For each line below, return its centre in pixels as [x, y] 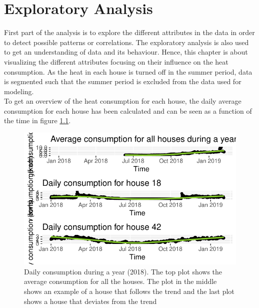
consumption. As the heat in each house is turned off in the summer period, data [128, 71]
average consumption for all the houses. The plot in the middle [120, 281]
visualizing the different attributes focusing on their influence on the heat [116, 61]
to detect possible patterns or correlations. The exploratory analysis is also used [126, 42]
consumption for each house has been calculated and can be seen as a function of [128, 110]
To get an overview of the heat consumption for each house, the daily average [123, 101]
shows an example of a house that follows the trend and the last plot [129, 291]
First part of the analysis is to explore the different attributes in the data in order [129, 32]
